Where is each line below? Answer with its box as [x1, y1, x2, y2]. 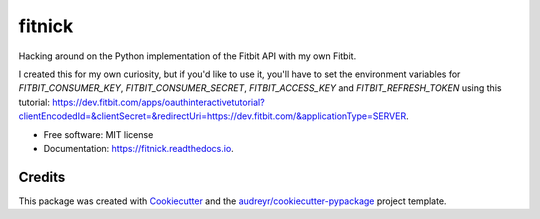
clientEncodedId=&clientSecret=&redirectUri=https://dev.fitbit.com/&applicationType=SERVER [18, 110, 407, 122]
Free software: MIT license [43, 128, 154, 140]
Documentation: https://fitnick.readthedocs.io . [43, 142, 234, 154]
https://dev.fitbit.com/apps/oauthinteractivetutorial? [51, 96, 265, 108]
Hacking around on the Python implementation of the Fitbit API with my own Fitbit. [18, 50, 357, 62]
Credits [18, 168, 66, 185]
